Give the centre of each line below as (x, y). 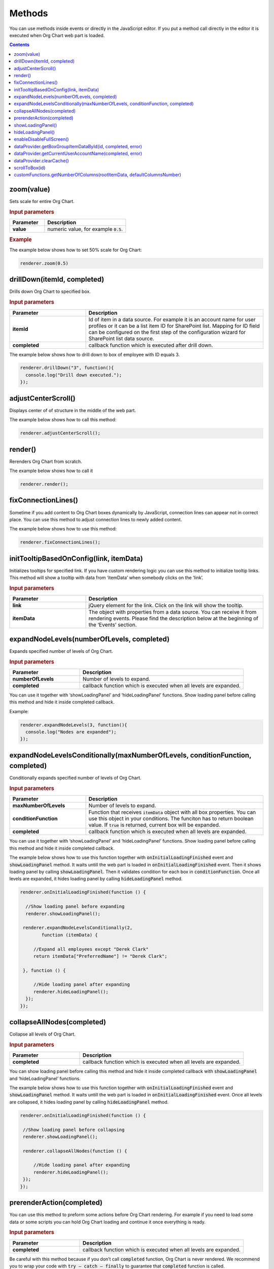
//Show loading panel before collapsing (74, 1130)
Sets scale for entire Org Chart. (42, 202)
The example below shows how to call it (51, 471)
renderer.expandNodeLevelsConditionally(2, (78, 928)
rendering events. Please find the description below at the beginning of (174, 618)
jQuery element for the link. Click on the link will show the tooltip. (166, 606)
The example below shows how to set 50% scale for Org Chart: (76, 250)
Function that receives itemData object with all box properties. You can (172, 812)
